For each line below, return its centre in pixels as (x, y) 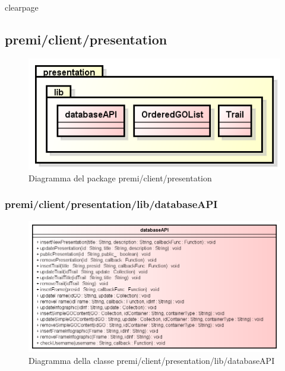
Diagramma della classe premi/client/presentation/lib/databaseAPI (152, 360)
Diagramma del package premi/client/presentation (120, 177)
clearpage (22, 7)
